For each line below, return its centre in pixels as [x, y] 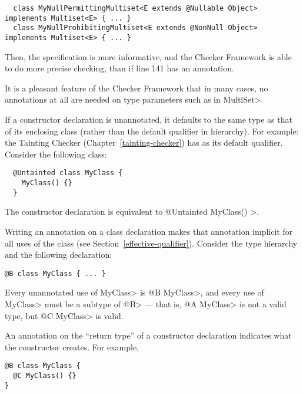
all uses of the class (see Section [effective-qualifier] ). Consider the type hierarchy [151, 243]
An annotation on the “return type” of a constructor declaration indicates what [148, 335]
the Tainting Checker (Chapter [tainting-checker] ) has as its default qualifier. [144, 142]
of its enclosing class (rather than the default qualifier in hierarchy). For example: [152, 131]
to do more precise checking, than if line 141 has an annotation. [119, 68]
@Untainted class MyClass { [68, 173]
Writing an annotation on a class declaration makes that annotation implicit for [149, 231]
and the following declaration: [59, 255]
